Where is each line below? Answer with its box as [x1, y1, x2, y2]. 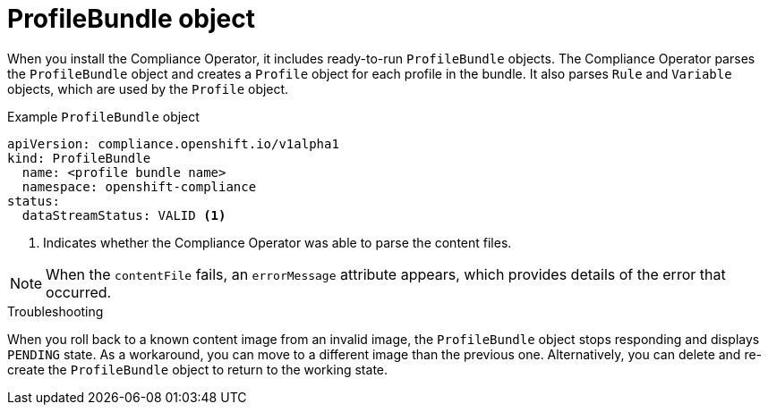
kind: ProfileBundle [7, 150, 151, 165]
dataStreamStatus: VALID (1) [21, 207, 226, 223]
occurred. [46, 282, 112, 301]
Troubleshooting [7, 303, 104, 319]
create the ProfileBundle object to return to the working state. [7, 361, 388, 377]
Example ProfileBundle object [7, 108, 200, 124]
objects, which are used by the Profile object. [7, 80, 289, 97]
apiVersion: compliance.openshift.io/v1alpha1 [7, 136, 339, 151]
